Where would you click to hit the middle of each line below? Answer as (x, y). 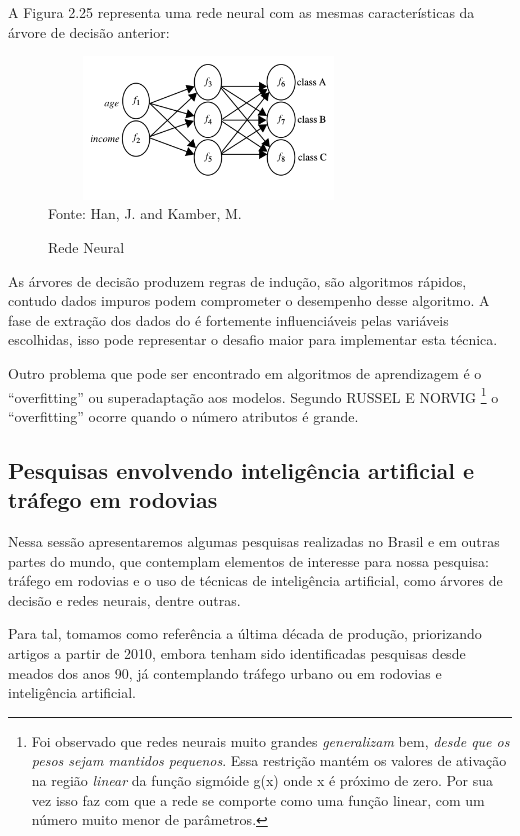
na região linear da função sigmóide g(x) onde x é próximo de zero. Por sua (262, 779)
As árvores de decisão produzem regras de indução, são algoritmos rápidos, (237, 280)
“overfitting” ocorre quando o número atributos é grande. (183, 415)
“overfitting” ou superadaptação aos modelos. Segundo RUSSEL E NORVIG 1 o (253, 395)
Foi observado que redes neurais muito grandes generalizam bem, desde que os (270, 740)
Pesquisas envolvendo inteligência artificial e (241, 469)
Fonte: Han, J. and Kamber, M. (145, 213)
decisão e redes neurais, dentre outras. (124, 599)
